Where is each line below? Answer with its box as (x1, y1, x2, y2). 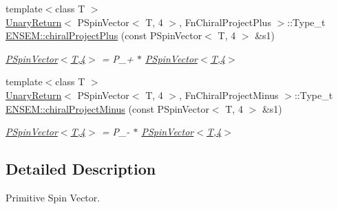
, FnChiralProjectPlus (179, 14, 271, 29)
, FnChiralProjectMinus (179, 87, 279, 102)
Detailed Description (6, 158, 156, 179)
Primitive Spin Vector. (6, 190, 101, 204)
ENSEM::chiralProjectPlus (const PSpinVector (6, 28, 202, 43)
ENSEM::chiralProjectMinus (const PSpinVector (6, 101, 209, 115)
